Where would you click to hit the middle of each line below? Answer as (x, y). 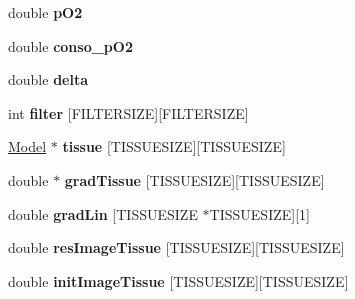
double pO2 (45, 12)
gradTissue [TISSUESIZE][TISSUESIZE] (194, 179)
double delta (48, 79)
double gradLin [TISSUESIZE (103, 213)
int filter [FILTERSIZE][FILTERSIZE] (128, 112)
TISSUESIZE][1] (259, 213)
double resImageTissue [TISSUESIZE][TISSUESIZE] (176, 247)
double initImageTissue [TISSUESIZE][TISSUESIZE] (178, 280)
